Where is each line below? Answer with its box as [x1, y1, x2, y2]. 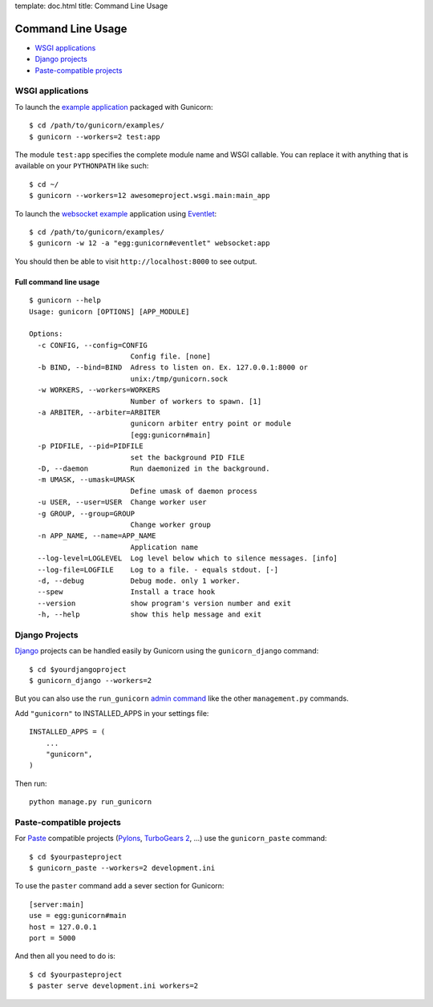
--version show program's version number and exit [37, 598, 292, 608]
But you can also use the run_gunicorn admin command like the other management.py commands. [14, 694, 349, 703]
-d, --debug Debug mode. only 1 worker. [37, 576, 241, 585]
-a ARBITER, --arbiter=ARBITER [37, 408, 160, 417]
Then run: [14, 779, 47, 788]
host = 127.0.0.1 [29, 922, 97, 932]
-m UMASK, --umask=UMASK [37, 475, 136, 484]
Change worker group [130, 520, 212, 529]
